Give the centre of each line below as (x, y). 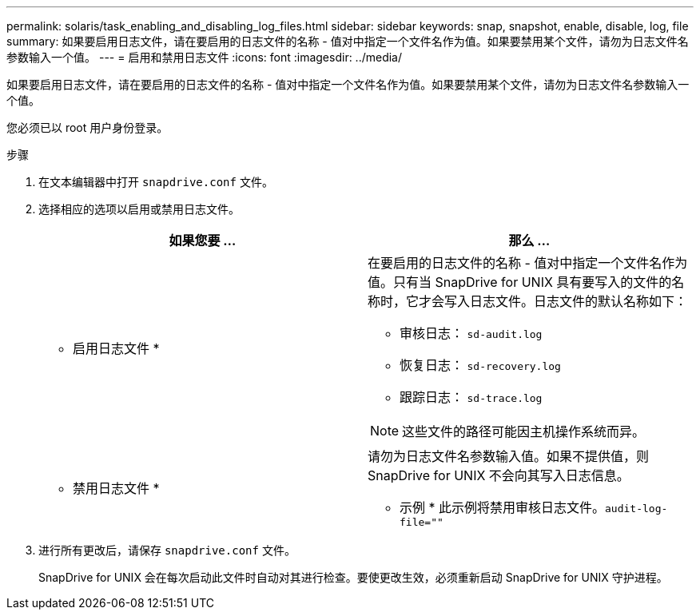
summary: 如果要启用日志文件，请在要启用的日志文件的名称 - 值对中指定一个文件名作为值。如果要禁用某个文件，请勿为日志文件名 (348, 41)
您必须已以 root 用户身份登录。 (87, 127)
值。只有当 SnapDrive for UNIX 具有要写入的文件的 (520, 282)
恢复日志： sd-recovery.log (480, 365)
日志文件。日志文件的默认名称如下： (579, 301)
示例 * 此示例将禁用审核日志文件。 (503, 507)
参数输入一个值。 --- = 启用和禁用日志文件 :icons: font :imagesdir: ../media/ (205, 57)
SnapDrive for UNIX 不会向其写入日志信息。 (499, 475)
